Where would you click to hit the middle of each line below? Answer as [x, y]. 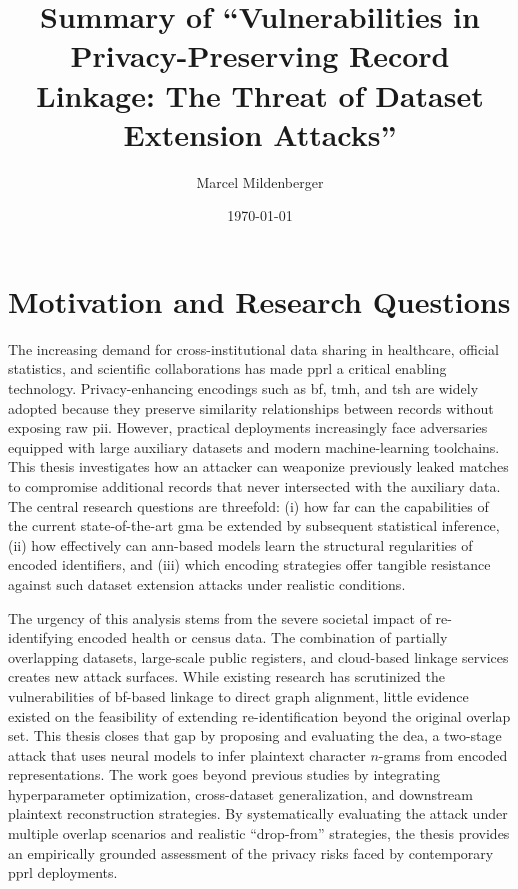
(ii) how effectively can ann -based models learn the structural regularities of [240, 544]
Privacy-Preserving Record [260, 55]
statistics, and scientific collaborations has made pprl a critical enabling [227, 368]
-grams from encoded [443, 754]
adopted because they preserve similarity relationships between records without [251, 407]
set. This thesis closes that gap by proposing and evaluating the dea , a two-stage [255, 735]
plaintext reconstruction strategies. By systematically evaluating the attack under [258, 813]
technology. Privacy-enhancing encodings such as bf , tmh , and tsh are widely [243, 388]
